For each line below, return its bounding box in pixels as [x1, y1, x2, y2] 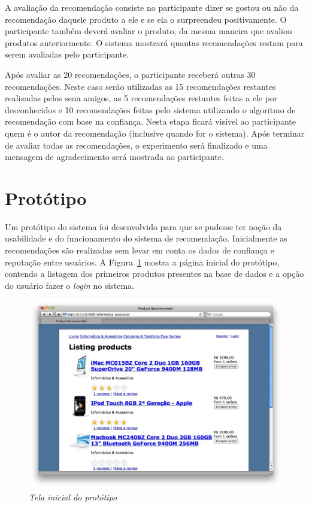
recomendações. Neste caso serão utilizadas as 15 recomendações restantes [5, 80, 276, 92]
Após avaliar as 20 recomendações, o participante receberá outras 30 [5, 68, 256, 80]
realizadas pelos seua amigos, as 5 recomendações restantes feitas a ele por [5, 92, 278, 104]
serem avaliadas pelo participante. [5, 48, 129, 61]
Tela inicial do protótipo [29, 490, 117, 503]
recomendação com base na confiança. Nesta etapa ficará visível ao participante [5, 115, 296, 128]
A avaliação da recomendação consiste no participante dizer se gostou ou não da [5, 1, 299, 13]
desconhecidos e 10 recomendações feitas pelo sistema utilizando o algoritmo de [5, 103, 296, 116]
